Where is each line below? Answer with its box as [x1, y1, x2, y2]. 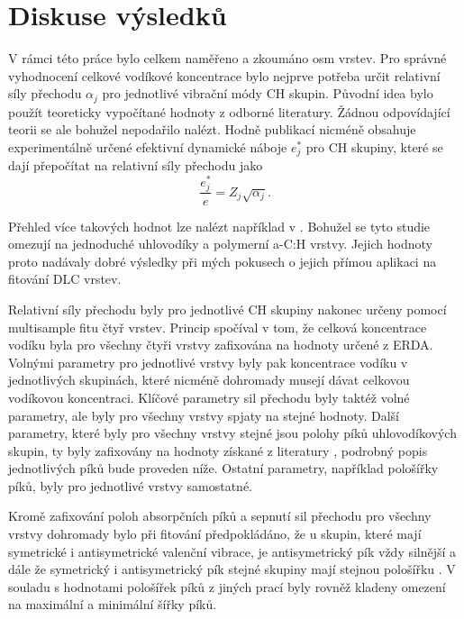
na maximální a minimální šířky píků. [8, 595, 217, 614]
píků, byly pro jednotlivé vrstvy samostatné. [8, 476, 253, 495]
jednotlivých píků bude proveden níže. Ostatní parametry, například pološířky [8, 459, 439, 478]
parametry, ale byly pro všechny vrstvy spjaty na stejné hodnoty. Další [8, 405, 399, 424]
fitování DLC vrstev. [8, 269, 122, 288]
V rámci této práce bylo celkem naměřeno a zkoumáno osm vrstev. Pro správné [8, 49, 447, 68]
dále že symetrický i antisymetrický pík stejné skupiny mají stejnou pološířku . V [8, 560, 456, 578]
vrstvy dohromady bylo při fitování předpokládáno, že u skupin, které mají [8, 524, 422, 543]
